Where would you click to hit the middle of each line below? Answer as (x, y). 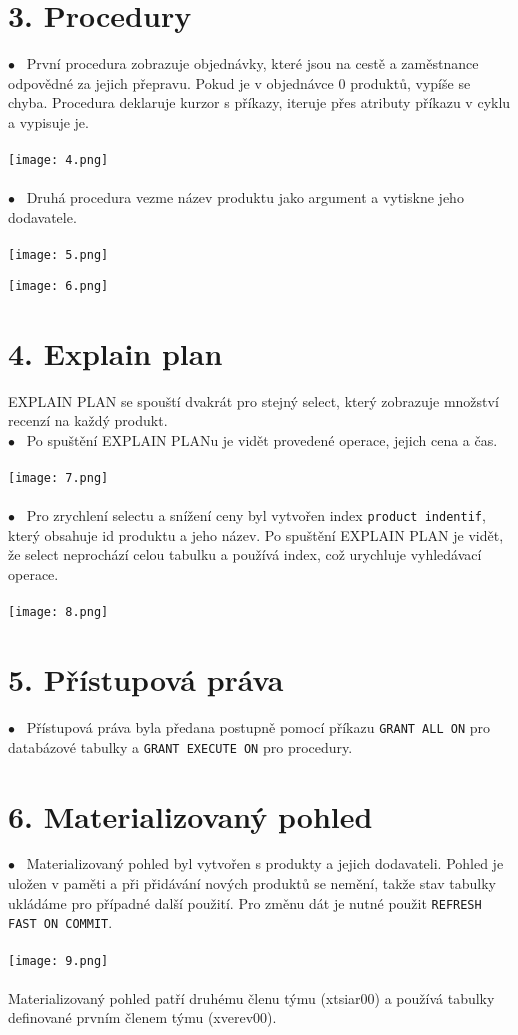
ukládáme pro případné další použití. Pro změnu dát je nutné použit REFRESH (245, 902)
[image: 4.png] (58, 160)
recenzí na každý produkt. (88, 420)
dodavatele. (42, 216)
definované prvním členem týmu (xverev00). (142, 1017)
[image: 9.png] (58, 960)
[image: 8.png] (58, 612)
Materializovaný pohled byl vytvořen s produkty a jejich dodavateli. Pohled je (265, 863)
